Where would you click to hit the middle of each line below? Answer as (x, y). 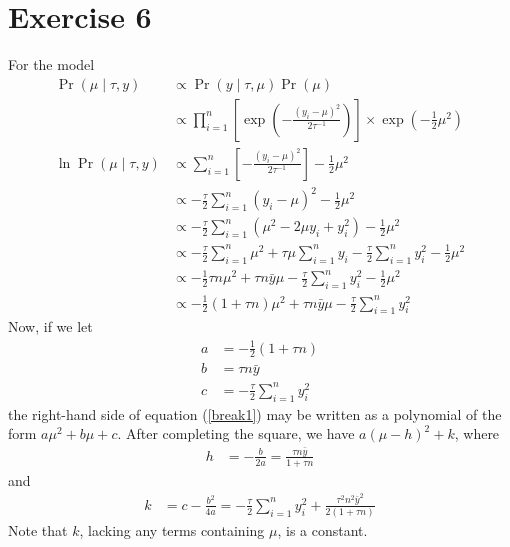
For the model (51, 64)
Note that (38, 530)
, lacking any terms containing (172, 530)
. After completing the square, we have (236, 433)
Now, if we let (50, 326)
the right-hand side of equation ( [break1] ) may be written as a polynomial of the (255, 413)
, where (477, 433)
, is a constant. (322, 530)
